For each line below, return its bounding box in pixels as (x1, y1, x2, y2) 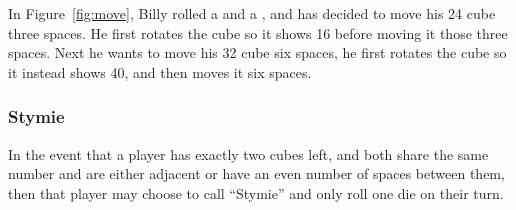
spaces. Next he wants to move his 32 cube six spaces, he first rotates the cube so (8, 42, 507, 63)
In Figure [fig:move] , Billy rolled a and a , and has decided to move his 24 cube (8, 3, 496, 23)
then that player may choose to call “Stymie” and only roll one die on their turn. (8, 182, 504, 203)
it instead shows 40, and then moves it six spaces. (8, 61, 312, 82)
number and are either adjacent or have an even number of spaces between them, (8, 163, 505, 184)
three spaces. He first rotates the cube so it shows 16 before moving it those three (8, 22, 508, 43)
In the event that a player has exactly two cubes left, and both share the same (8, 143, 489, 164)
